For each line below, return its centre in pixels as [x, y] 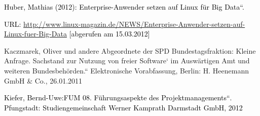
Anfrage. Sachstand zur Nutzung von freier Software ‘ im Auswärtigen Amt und [127, 61]
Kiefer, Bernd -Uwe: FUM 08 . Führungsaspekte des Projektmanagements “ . [118, 98]
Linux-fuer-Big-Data [35, 34]
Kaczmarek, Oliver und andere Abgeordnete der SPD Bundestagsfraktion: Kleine [130, 50]
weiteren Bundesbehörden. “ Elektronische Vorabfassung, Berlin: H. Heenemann [126, 70]
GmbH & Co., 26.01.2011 [43, 80]
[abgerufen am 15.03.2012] [109, 34]
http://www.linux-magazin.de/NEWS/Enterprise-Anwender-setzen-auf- [134, 24]
